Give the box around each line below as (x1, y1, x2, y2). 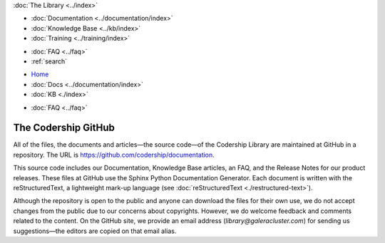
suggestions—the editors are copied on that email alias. (13, 227, 177, 235)
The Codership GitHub (13, 122, 115, 134)
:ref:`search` (31, 57, 68, 66)
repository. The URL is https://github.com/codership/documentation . (13, 150, 215, 159)
